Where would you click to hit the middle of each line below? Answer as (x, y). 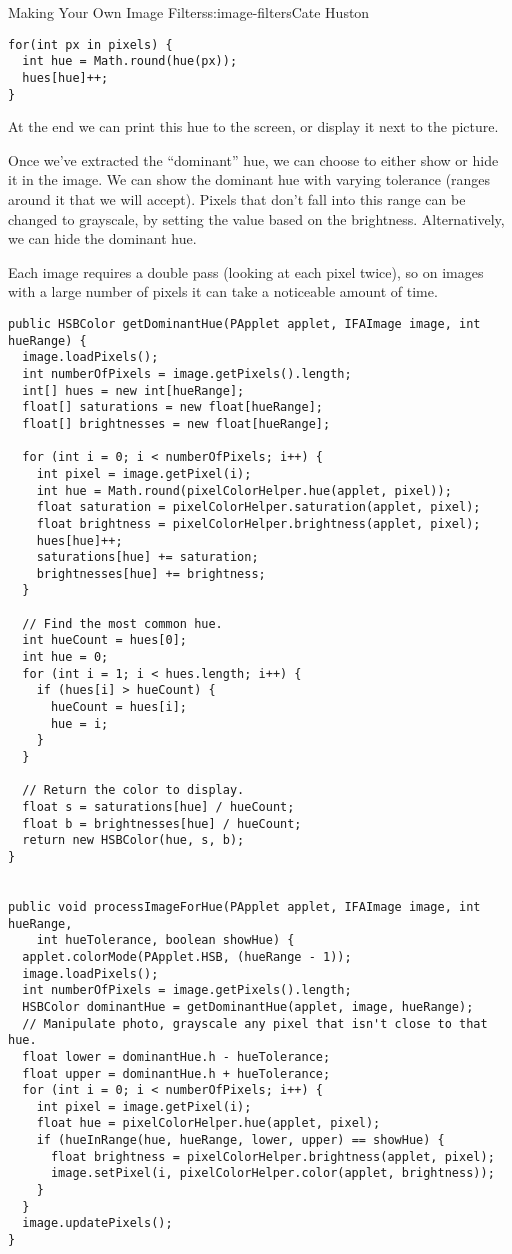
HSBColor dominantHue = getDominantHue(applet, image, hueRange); (248, 1006)
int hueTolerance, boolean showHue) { (165, 940)
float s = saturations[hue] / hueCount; (158, 807)
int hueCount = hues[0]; (104, 640)
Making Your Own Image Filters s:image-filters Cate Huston (189, 12)
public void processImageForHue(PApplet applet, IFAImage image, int (244, 906)
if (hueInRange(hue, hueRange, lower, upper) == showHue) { (240, 1140)
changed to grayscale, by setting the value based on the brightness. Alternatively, (256, 218)
